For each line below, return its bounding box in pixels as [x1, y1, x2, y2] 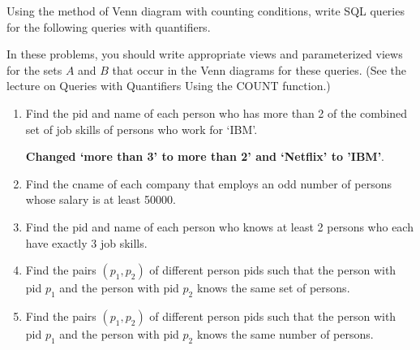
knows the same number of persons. [196, 325, 374, 342]
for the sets [6, 61, 62, 78]
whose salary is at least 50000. [25, 191, 176, 208]
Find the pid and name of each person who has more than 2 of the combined [25, 104, 407, 121]
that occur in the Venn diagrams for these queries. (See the [112, 61, 407, 78]
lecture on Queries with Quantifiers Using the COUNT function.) [6, 77, 331, 94]
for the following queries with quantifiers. [6, 18, 211, 35]
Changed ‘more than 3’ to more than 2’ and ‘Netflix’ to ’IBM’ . [25, 148, 384, 165]
